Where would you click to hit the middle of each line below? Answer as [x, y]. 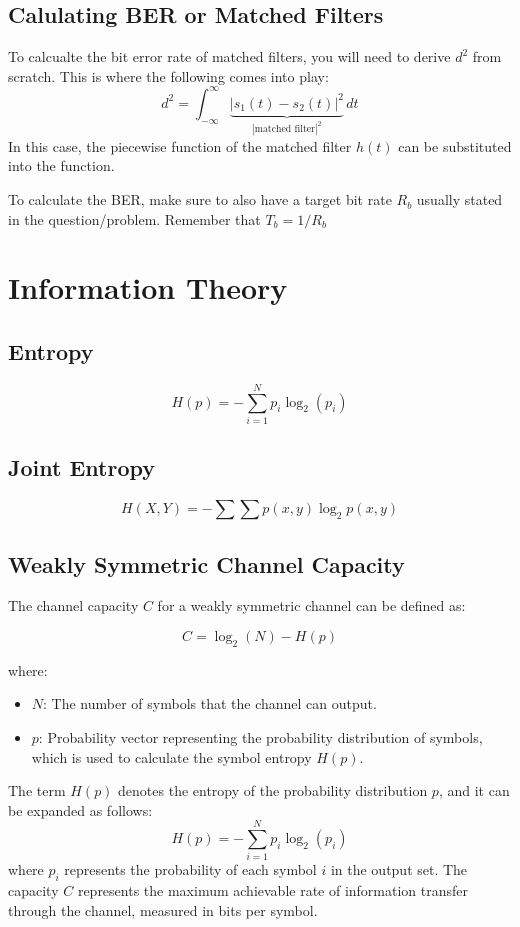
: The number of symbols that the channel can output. [210, 703]
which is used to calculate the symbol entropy [171, 756]
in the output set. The [399, 869]
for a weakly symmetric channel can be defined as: [311, 605]
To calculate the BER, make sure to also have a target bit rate [200, 199]
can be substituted [455, 145]
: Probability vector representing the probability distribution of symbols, [260, 736]
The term [37, 790]
